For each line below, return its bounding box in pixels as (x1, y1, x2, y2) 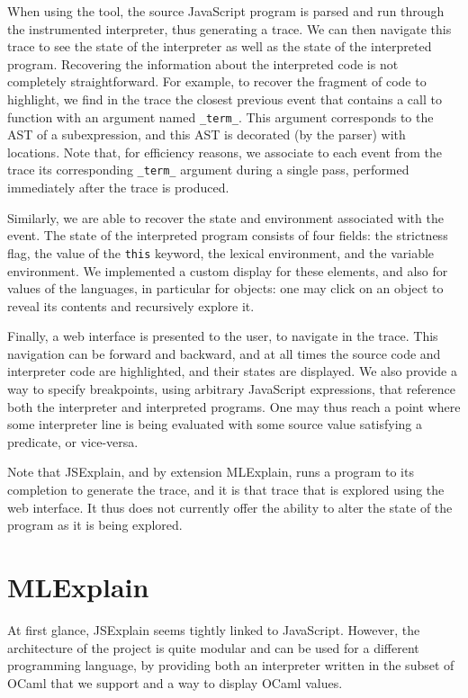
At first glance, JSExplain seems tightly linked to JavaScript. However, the (7, 620, 420, 639)
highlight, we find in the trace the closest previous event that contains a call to (7, 89, 442, 108)
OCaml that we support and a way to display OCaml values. (7, 673, 343, 692)
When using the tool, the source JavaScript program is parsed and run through (7, 2, 445, 20)
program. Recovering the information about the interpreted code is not (7, 54, 399, 73)
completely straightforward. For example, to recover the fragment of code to (7, 72, 427, 91)
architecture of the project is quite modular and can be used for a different (7, 638, 419, 657)
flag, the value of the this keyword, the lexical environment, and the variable (7, 243, 435, 262)
